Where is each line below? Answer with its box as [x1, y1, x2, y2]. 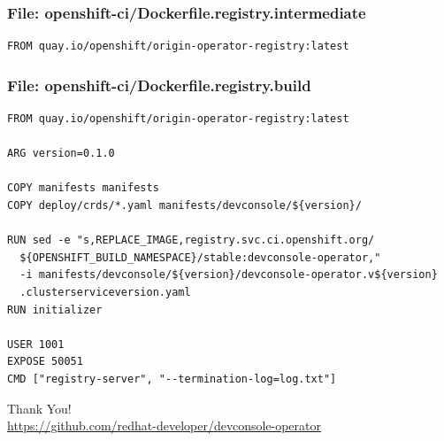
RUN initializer [7, 303, 103, 316]
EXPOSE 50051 [7, 355, 83, 368]
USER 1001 [7, 337, 65, 351]
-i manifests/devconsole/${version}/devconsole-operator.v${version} [19, 268, 438, 282]
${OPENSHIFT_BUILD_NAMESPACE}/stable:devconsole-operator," [19, 251, 381, 264]
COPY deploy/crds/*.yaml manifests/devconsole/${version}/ [7, 199, 362, 212]
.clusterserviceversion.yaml [19, 285, 191, 298]
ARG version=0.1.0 [7, 147, 115, 160]
